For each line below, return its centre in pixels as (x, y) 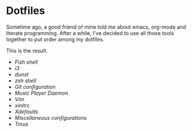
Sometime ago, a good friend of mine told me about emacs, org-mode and (96, 27)
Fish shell (26, 62)
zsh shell (25, 81)
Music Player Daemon (41, 93)
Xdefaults (26, 112)
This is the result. (27, 50)
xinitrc (22, 105)
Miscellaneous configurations (50, 117)
